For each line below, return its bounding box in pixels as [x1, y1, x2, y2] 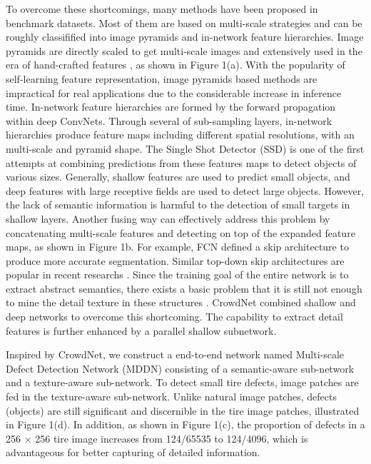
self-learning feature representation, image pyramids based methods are [6, 71, 317, 86]
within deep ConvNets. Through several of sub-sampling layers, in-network [6, 113, 332, 128]
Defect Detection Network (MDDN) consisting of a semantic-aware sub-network [6, 360, 355, 375]
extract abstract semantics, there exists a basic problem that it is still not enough [6, 281, 362, 296]
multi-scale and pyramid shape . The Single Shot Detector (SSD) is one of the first [6, 141, 365, 156]
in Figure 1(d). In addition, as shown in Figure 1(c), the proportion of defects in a [6, 417, 365, 432]
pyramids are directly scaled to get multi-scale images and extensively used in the [6, 43, 362, 58]
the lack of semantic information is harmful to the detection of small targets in [6, 197, 350, 212]
